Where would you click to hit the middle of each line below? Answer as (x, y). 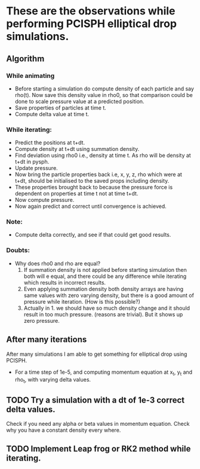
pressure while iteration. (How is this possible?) (82, 301)
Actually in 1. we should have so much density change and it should (107, 308)
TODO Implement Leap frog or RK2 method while (99, 449)
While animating (30, 75)
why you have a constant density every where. (64, 430)
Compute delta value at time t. (52, 114)
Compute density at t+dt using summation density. (77, 149)
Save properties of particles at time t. (60, 108)
